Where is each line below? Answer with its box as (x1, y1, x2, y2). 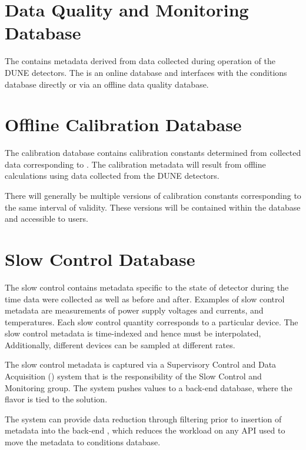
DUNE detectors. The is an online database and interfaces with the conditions (5, 66, 287, 78)
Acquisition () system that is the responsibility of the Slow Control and (5, 370, 262, 382)
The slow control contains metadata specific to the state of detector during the (5, 281, 289, 293)
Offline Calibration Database (5, 112, 242, 136)
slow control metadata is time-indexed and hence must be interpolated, (5, 327, 261, 339)
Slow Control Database (5, 246, 195, 271)
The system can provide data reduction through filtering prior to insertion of (5, 412, 282, 425)
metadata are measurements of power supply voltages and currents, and (5, 304, 264, 316)
